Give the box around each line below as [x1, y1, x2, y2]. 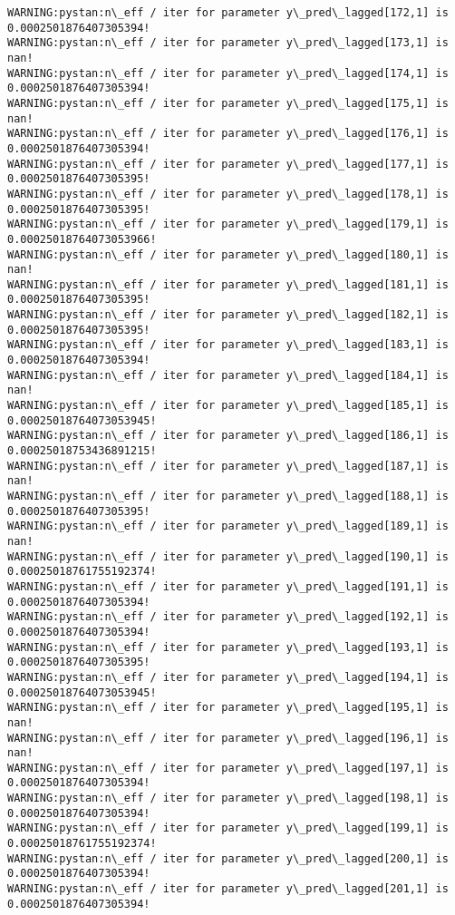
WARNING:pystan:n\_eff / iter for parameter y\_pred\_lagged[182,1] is [7, 308, 449, 322]
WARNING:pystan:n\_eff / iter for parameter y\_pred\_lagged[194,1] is [7, 670, 449, 684]
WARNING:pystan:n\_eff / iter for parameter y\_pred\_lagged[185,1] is [7, 399, 449, 413]
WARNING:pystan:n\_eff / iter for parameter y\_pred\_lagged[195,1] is [7, 701, 449, 715]
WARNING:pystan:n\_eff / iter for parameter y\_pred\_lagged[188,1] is [7, 490, 449, 502]
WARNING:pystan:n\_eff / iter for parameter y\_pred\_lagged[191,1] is [7, 579, 449, 593]
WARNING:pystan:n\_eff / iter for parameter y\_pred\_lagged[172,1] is [7, 6, 449, 19]
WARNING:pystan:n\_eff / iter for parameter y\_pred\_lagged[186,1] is [7, 429, 449, 443]
